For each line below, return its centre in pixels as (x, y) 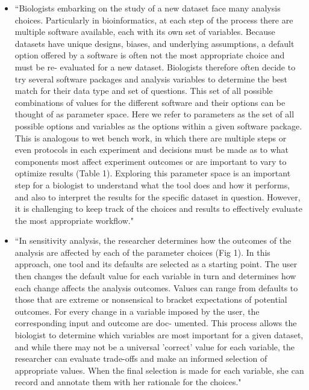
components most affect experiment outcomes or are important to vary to (151, 161)
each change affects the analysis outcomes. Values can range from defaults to (156, 287)
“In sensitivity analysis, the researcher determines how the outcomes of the (153, 240)
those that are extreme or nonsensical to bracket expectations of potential (151, 299)
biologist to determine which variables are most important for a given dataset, (159, 335)
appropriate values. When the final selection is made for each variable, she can (159, 370)
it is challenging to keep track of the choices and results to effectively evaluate (158, 209)
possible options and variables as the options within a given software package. (158, 125)
